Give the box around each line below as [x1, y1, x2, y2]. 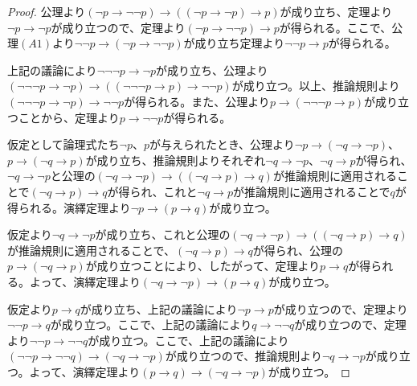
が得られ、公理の [252, 241, 343, 258]
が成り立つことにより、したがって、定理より [85, 257, 321, 274]
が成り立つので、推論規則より [165, 347, 322, 364]
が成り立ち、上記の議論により [80, 300, 238, 317]
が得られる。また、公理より [124, 92, 270, 109]
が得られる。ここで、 [279, 18, 392, 35]
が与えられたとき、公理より [149, 136, 295, 153]
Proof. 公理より [7, 3, 86, 19]
